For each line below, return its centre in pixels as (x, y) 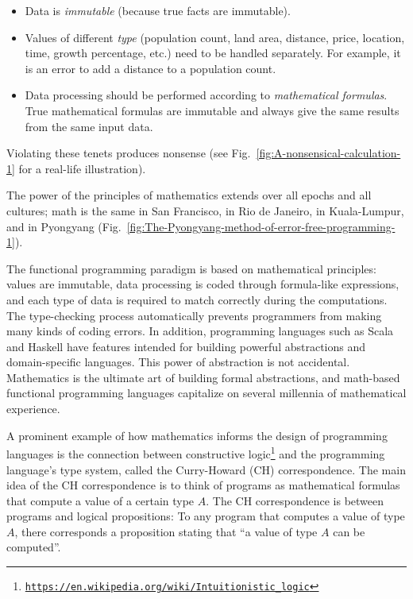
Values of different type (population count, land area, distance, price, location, (215, 37)
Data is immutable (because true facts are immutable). (158, 10)
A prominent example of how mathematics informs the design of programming (197, 435)
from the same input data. (89, 126)
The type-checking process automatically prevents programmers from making (194, 315)
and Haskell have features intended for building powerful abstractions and (186, 346)
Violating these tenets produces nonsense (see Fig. (129, 153)
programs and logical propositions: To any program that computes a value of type (206, 516)
